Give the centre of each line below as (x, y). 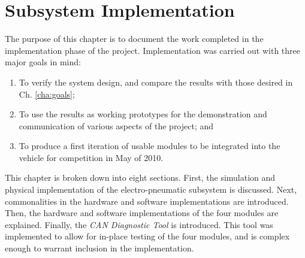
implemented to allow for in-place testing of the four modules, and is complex (147, 236)
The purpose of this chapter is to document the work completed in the (134, 39)
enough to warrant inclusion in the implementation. (99, 248)
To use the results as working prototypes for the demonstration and (143, 114)
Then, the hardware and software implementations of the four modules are (142, 213)
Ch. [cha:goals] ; (47, 94)
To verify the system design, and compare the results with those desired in (156, 82)
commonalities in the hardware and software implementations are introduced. (147, 201)
